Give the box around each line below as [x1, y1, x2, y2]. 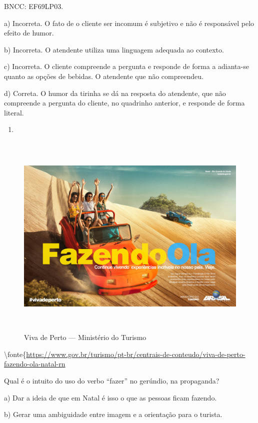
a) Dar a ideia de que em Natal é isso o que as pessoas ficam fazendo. [4, 392, 217, 402]
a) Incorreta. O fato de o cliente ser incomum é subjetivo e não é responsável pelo [4, 17, 254, 28]
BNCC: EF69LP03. [4, 1, 63, 11]
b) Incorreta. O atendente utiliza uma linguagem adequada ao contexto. [4, 44, 224, 54]
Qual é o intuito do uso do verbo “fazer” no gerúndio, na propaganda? [4, 375, 219, 385]
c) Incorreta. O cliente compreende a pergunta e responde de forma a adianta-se [4, 61, 249, 71]
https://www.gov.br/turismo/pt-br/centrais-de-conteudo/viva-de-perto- [26, 348, 245, 359]
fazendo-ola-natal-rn [4, 358, 65, 369]
